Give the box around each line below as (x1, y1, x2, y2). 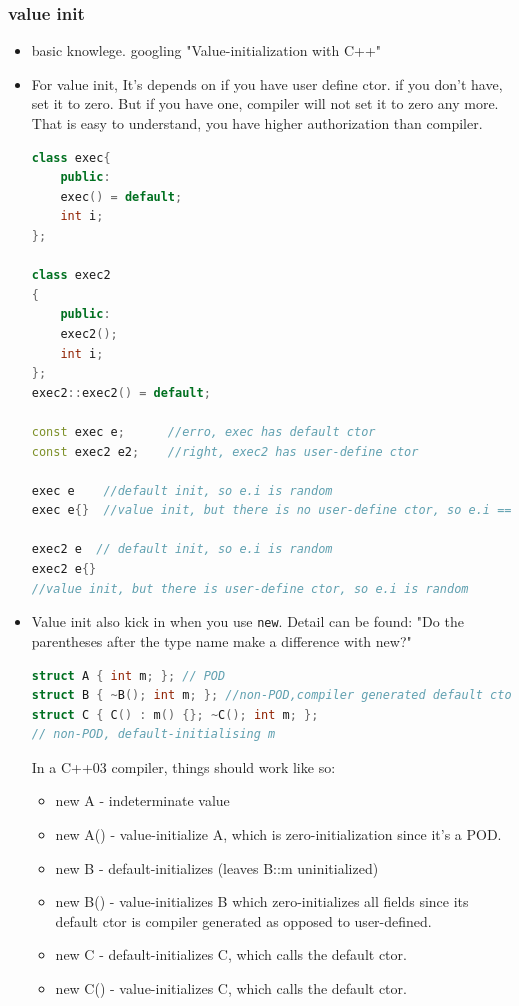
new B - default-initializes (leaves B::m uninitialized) (55, 857, 379, 878)
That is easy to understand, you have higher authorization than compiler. (31, 113, 483, 133)
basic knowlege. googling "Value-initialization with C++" (31, 40, 382, 61)
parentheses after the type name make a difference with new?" (31, 630, 412, 651)
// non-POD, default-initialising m (31, 727, 276, 742)
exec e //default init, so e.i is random (31, 483, 333, 498)
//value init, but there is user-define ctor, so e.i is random (31, 581, 469, 596)
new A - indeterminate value (55, 790, 230, 811)
